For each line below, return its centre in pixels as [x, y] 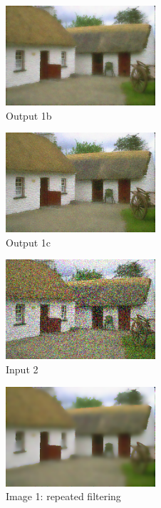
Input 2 [22, 369]
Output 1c [28, 242]
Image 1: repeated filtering [63, 496]
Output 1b [29, 115]
